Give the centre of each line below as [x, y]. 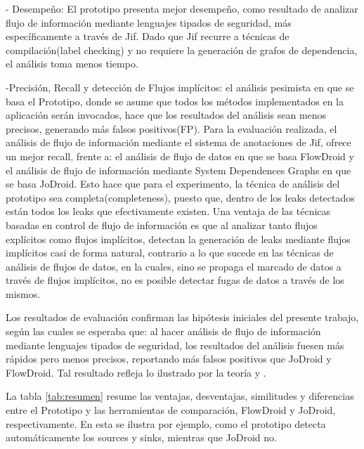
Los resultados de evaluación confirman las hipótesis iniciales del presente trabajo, [182, 317]
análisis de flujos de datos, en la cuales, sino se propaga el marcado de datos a [174, 266]
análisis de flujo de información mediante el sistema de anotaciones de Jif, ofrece [178, 142]
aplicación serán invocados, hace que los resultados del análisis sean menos [166, 115]
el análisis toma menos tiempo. [72, 64]
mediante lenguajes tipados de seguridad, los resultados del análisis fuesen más [175, 345]
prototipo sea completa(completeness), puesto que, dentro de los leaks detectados [180, 197]
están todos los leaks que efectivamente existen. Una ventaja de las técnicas [168, 211]
